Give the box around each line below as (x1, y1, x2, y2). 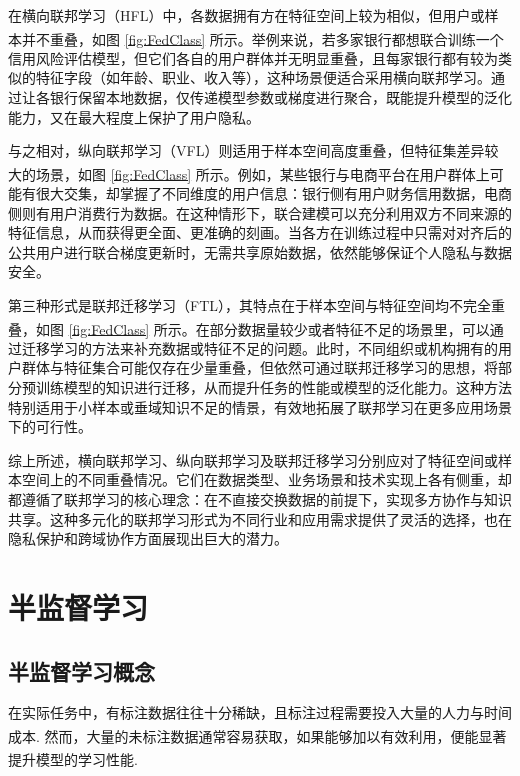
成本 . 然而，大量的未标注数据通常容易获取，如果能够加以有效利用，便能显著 (8, 725, 507, 746)
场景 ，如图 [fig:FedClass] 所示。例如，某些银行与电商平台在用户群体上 (35, 163, 490, 184)
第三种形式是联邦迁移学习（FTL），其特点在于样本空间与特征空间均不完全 (8, 295, 491, 316)
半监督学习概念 (8, 655, 155, 686)
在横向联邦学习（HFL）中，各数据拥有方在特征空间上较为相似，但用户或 (8, 5, 485, 25)
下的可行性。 (8, 416, 92, 437)
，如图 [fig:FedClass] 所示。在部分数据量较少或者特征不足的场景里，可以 (22, 318, 490, 339)
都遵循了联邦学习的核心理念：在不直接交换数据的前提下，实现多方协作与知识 (8, 489, 512, 510)
